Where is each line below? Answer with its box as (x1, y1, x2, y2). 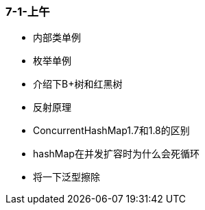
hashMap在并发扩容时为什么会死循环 (33, 148, 200, 160)
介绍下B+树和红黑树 (33, 78, 123, 90)
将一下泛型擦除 (33, 171, 100, 183)
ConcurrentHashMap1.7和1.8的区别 (33, 124, 190, 137)
